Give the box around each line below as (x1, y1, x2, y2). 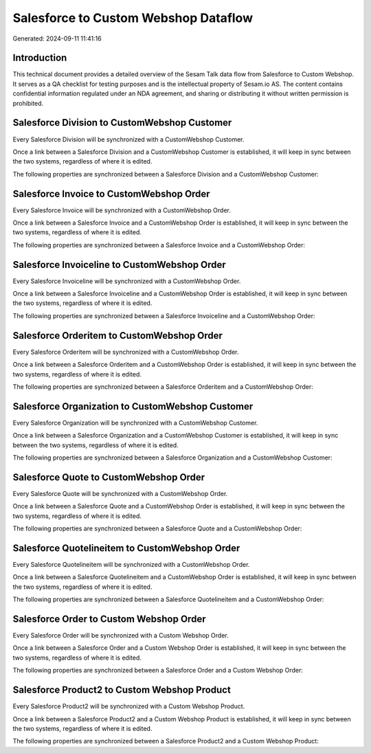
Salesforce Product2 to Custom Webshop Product (12, 684, 232, 696)
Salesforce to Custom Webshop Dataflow (12, 10, 254, 25)
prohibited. (12, 99, 44, 107)
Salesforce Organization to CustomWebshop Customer (12, 401, 254, 412)
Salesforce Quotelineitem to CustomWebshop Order (12, 542, 240, 554)
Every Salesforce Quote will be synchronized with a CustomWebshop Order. (12, 489, 228, 497)
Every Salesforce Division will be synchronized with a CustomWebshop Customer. (12, 135, 245, 144)
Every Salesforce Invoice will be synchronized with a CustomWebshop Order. (12, 206, 232, 214)
